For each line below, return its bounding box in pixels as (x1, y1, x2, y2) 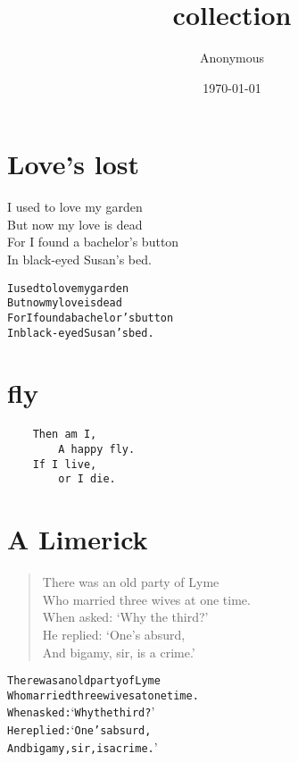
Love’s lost (7, 146, 140, 182)
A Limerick (7, 521, 148, 557)
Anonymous (199, 48, 265, 67)
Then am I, (32, 428, 97, 441)
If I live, (32, 457, 97, 471)
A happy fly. (58, 443, 136, 456)
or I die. (58, 473, 116, 486)
